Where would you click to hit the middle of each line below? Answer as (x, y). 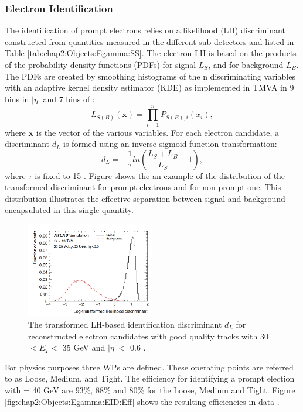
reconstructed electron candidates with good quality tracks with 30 (148, 336)
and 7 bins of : (69, 99)
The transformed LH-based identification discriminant (125, 324)
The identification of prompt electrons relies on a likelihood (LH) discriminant (145, 30)
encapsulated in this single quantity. (69, 210)
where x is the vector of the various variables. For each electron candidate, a (142, 132)
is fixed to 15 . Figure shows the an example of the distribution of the (160, 175)
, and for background (246, 64)
